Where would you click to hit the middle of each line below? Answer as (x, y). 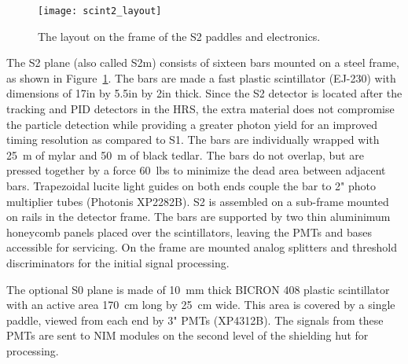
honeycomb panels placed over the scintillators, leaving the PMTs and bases (189, 232)
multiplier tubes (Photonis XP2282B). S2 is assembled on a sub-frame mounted (198, 201)
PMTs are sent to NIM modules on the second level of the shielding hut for (187, 335)
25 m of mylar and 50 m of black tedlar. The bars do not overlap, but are (185, 154)
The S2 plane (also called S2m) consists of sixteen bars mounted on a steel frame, (203, 63)
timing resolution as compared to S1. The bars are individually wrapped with (193, 140)
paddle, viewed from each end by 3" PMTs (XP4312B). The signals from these (195, 320)
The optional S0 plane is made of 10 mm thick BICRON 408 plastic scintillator (198, 289)
